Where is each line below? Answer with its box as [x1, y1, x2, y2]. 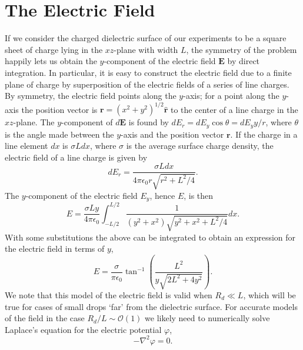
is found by [128, 116, 169, 128]
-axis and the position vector [121, 128, 224, 140]
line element [5, 139, 48, 152]
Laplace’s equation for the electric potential [5, 323, 162, 335]
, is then [184, 189, 214, 201]
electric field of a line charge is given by [5, 151, 148, 163]
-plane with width [114, 43, 178, 55]
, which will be [243, 289, 296, 301]
